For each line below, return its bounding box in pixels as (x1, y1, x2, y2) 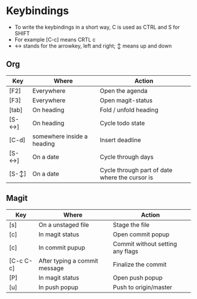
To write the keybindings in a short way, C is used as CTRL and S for (14, 23, 180, 31)
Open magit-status (99, 96, 153, 104)
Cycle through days (99, 153, 154, 161)
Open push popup (113, 273, 163, 281)
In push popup (38, 283, 79, 291)
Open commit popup (113, 230, 170, 238)
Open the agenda (99, 86, 148, 95)
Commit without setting (113, 240, 177, 248)
